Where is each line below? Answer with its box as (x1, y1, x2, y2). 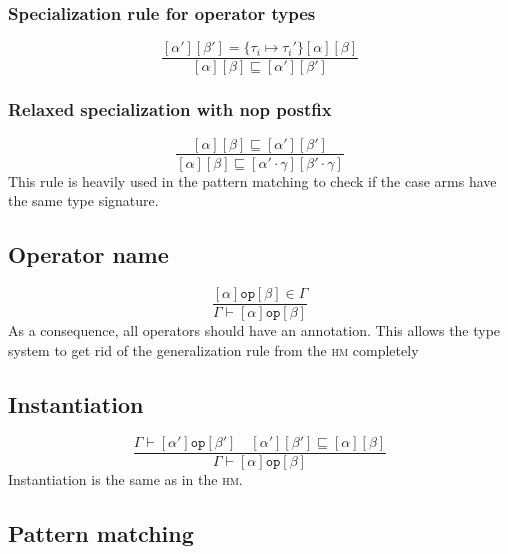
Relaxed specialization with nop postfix (8, 97, 332, 122)
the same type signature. (8, 190, 159, 211)
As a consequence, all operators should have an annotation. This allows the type (8, 320, 501, 341)
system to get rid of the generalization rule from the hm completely (8, 339, 419, 360)
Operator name (8, 239, 169, 270)
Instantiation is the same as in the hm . (8, 469, 243, 490)
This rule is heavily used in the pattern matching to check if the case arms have (8, 170, 497, 191)
